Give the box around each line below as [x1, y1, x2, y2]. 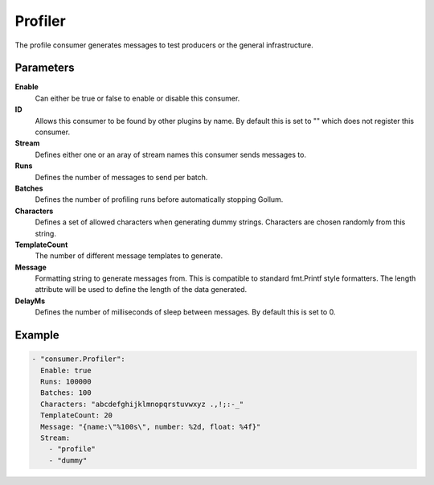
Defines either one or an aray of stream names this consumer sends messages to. [35, 150, 307, 159]
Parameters [14, 61, 75, 75]
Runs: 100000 [40, 377, 92, 386]
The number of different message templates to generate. [35, 251, 223, 261]
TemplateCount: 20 [40, 411, 113, 420]
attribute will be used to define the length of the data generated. [35, 285, 248, 294]
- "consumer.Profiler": [31, 355, 126, 364]
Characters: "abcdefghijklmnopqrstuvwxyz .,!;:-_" [40, 399, 244, 409]
